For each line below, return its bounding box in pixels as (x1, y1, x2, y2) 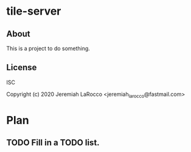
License (6, 62, 37, 73)
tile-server (6, 4, 61, 18)
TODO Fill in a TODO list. (6, 137, 100, 148)
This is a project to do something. (6, 45, 90, 52)
